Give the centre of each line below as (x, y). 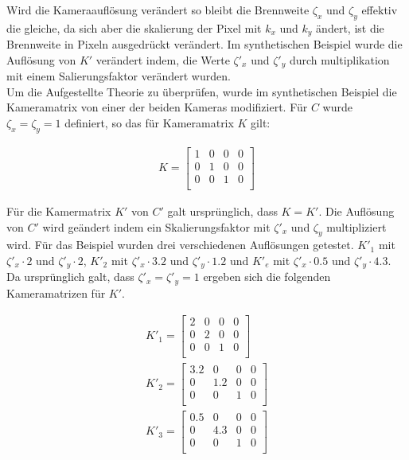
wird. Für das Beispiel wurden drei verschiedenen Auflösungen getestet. (180, 245)
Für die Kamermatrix (59, 211)
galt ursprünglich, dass (222, 211)
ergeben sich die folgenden (267, 277)
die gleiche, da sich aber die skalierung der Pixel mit (134, 27)
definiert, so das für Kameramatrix (149, 123)
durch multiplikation (339, 59)
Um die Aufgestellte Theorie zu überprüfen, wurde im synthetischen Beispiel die (202, 91)
